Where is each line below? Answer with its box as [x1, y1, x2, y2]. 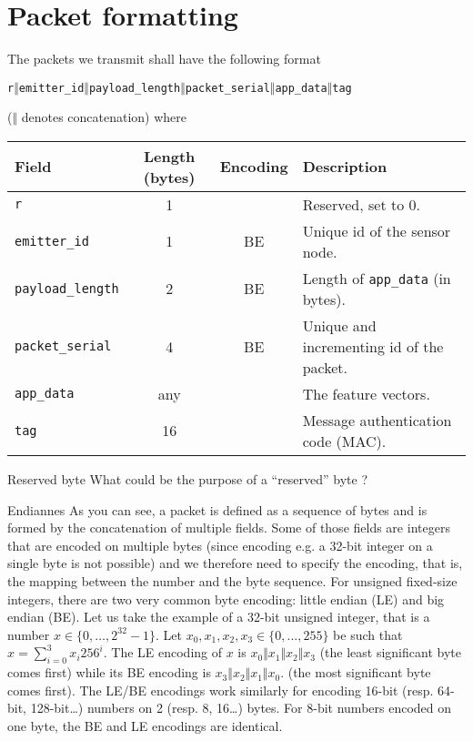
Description [302, 156, 387, 178]
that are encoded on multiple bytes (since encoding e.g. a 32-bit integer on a [7, 535, 433, 554]
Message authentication [302, 409, 452, 431]
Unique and [302, 314, 377, 336]
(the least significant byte [319, 643, 461, 662]
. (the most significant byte [280, 663, 431, 682]
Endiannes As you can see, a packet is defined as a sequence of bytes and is [7, 500, 428, 519]
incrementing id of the [302, 335, 444, 357]
